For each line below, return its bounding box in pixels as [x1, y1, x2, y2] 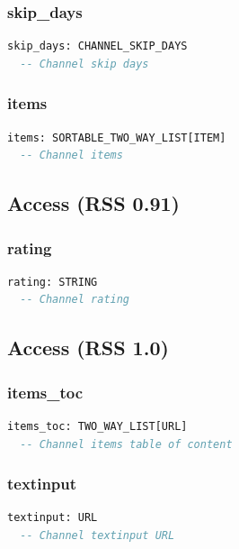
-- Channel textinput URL [20, 529, 175, 542]
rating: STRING [7, 275, 98, 288]
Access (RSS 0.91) [7, 189, 180, 217]
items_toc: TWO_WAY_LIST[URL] [7, 420, 188, 433]
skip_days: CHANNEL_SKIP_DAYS [7, 40, 188, 53]
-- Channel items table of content [20, 437, 233, 451]
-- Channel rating [20, 293, 130, 307]
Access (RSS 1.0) [7, 334, 169, 361]
